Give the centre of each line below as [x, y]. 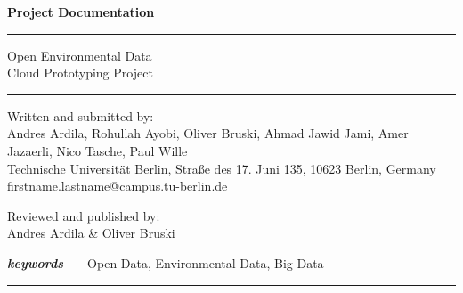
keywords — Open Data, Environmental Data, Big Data [166, 262]
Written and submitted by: [81, 115]
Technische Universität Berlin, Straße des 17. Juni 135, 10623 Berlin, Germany [222, 168]
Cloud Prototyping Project [80, 73]
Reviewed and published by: [84, 215]
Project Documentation [81, 12]
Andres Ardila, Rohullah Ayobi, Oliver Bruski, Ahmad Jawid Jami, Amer [208, 133]
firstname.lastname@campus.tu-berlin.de [118, 186]
